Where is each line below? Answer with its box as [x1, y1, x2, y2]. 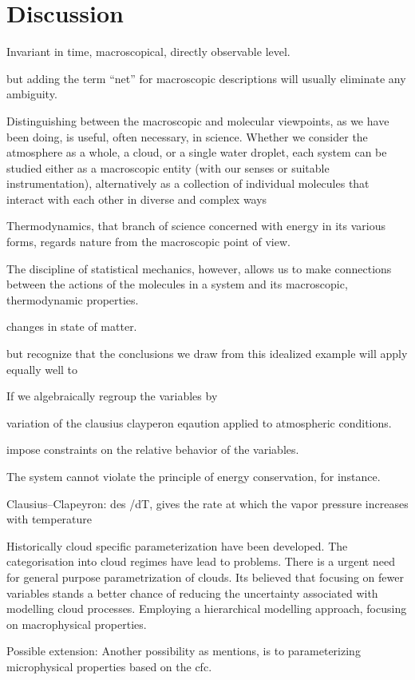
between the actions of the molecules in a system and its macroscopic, [6, 276, 348, 292]
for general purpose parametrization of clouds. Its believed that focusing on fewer [6, 568, 404, 585]
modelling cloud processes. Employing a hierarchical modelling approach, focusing [6, 600, 407, 617]
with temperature [6, 511, 93, 527]
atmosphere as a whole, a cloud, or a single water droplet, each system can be [6, 144, 387, 161]
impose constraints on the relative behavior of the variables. [6, 441, 299, 458]
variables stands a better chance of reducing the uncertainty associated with [6, 584, 378, 601]
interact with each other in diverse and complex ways [6, 190, 267, 207]
